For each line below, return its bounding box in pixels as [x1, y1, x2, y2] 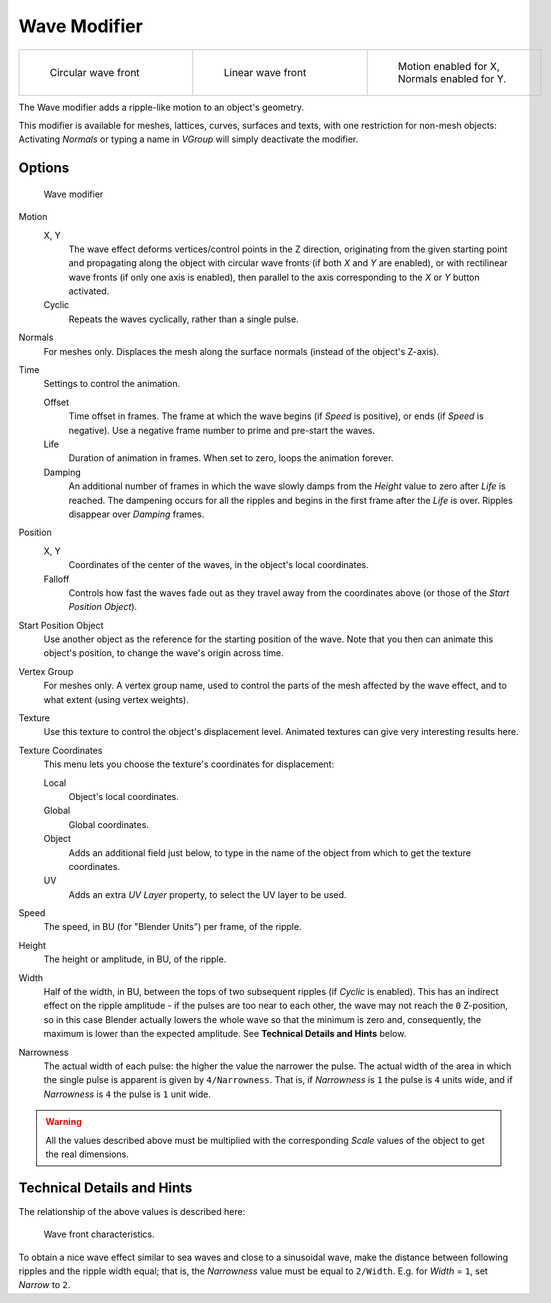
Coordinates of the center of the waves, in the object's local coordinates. [68, 559, 369, 571]
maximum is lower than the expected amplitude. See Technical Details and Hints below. [43, 1028, 407, 1040]
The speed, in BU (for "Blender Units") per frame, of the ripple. [43, 921, 302, 933]
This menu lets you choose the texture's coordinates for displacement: [43, 758, 335, 770]
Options [18, 160, 70, 177]
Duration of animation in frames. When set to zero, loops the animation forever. [68, 452, 394, 464]
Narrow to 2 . [18, 1279, 71, 1291]
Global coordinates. [68, 818, 150, 830]
